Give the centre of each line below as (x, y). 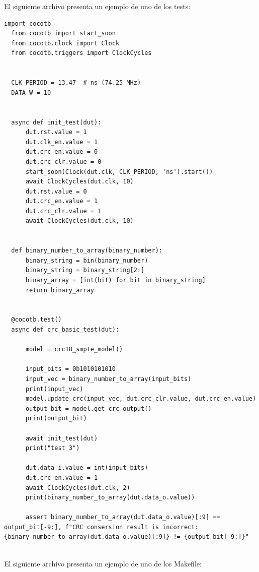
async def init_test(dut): (56, 122)
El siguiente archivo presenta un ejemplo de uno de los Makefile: (103, 563)
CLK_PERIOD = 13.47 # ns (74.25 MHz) (76, 83)
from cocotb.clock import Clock (65, 43)
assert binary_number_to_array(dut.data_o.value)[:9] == (123, 517)
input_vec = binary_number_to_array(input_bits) (108, 379)
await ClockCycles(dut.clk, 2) (78, 488)
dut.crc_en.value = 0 (62, 152)
